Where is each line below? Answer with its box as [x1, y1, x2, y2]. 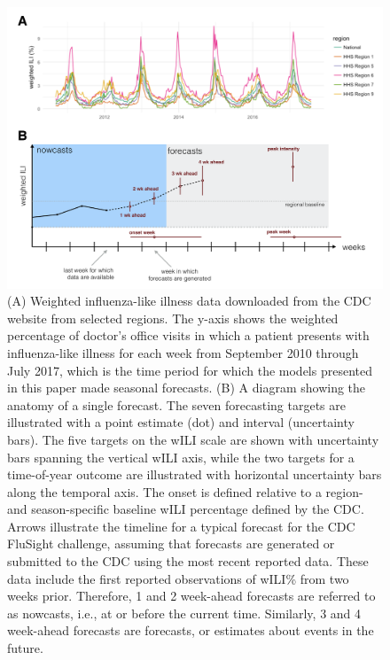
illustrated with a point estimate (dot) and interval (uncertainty [7, 413, 355, 431]
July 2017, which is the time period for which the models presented [7, 361, 372, 379]
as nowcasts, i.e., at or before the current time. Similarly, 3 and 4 [7, 603, 362, 622]
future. [7, 639, 43, 657]
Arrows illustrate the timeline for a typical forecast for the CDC [7, 516, 355, 535]
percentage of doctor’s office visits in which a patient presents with [7, 326, 370, 345]
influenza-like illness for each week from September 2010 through [7, 343, 359, 361]
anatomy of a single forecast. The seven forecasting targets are [7, 395, 346, 414]
